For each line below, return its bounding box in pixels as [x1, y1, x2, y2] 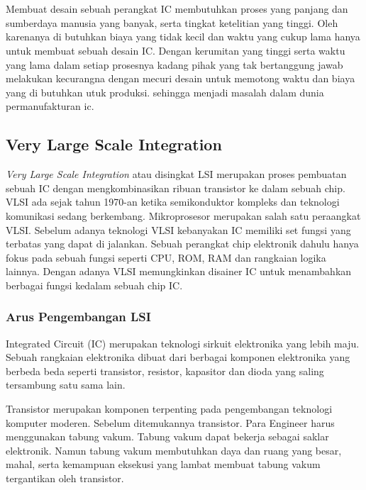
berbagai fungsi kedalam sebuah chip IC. [6, 277, 183, 292]
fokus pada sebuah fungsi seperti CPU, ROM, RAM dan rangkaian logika [6, 250, 326, 265]
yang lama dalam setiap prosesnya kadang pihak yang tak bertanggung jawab [6, 57, 343, 72]
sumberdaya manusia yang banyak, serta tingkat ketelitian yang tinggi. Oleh [6, 15, 338, 30]
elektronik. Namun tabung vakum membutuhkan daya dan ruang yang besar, [6, 442, 342, 457]
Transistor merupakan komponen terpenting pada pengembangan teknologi [6, 401, 333, 416]
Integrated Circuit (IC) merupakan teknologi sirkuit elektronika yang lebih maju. [6, 335, 360, 350]
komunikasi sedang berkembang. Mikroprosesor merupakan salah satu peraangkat [6, 208, 361, 223]
